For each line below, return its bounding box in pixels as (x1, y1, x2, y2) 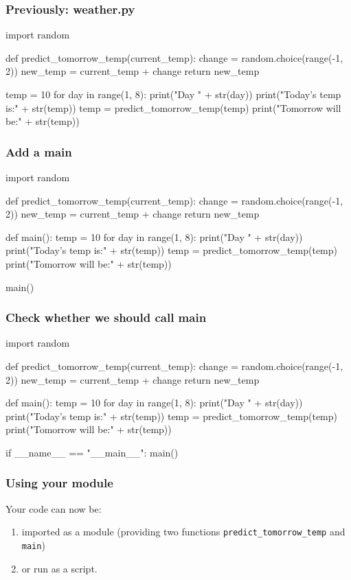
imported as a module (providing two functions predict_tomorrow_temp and (21, 524, 346, 539)
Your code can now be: (5, 501, 102, 515)
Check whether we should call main (5, 309, 207, 326)
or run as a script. (21, 561, 98, 575)
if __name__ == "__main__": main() (5, 445, 179, 459)
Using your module (5, 474, 113, 491)
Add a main (5, 143, 72, 160)
